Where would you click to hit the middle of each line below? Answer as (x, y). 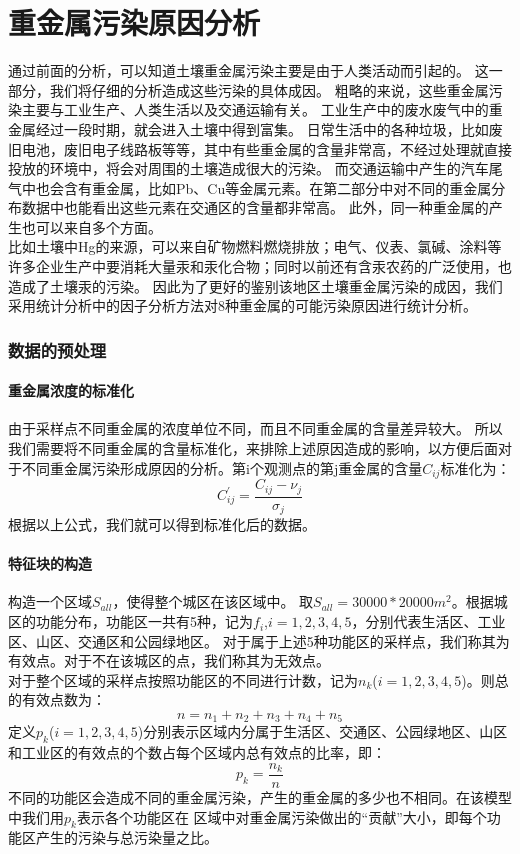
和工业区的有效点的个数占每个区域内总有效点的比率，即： (197, 752)
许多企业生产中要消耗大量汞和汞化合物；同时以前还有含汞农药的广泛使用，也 (260, 266)
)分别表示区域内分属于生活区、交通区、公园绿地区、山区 (322, 731)
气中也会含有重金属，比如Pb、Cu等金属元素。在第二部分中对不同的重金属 (250, 187)
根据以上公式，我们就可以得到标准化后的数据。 (162, 524)
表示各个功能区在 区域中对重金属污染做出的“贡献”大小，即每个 (281, 816)
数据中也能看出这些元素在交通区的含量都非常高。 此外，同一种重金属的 (255, 207)
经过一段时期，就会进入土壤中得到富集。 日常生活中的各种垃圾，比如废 (269, 128)
